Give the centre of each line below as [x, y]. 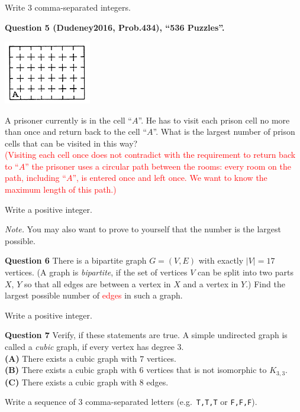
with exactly [221, 260]
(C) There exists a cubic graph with [71, 382]
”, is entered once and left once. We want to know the [170, 178]
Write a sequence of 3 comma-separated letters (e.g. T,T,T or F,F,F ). [131, 402]
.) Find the [265, 283]
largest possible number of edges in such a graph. [94, 295]
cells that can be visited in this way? [71, 143]
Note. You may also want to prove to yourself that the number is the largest [143, 229]
